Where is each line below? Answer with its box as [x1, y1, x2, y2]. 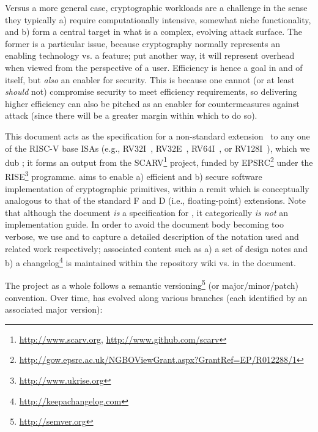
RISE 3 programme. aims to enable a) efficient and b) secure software [5, 168, 262, 183]
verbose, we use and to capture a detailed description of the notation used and [5, 230, 299, 242]
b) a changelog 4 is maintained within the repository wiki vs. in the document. [5, 255, 296, 269]
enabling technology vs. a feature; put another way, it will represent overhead [5, 49, 295, 62]
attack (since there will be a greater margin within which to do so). [5, 109, 257, 122]
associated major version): [5, 303, 103, 316]
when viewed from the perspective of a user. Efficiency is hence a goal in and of [5, 61, 303, 73]
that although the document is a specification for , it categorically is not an [5, 206, 288, 218]
